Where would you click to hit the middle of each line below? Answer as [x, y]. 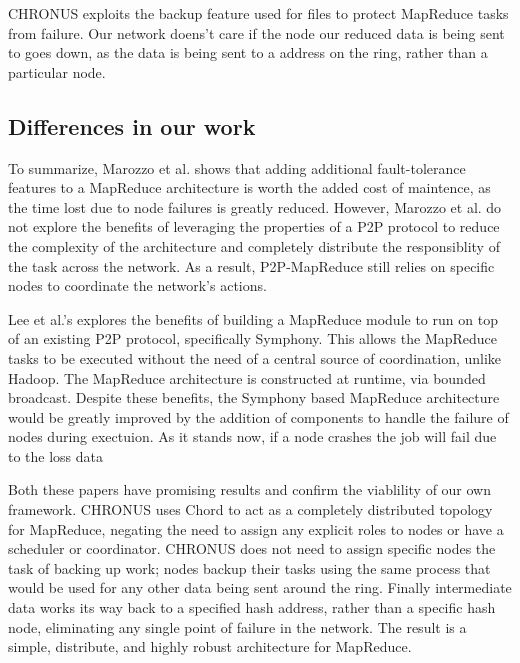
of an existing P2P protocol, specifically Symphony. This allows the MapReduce [253, 338]
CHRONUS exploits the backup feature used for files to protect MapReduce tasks [258, 13]
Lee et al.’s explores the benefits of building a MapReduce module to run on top [253, 318]
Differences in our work [132, 125]
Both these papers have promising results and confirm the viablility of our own [250, 489]
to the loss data [56, 455]
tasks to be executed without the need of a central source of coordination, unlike [255, 357]
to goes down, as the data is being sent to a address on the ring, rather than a [248, 52]
